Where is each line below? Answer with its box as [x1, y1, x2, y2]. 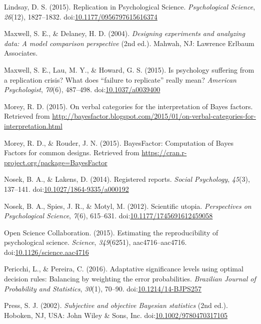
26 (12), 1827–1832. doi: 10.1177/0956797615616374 [4, 11, 157, 22]
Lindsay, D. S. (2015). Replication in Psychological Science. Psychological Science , [4, 2, 255, 12]
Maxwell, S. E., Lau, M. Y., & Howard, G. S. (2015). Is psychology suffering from [4, 64, 254, 75]
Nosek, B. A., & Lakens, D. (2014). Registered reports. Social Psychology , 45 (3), [4, 174, 250, 184]
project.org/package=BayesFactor [4, 157, 107, 167]
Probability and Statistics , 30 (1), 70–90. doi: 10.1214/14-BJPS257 [4, 283, 201, 293]
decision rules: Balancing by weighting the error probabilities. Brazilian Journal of [4, 273, 256, 284]
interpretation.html [4, 120, 62, 131]
